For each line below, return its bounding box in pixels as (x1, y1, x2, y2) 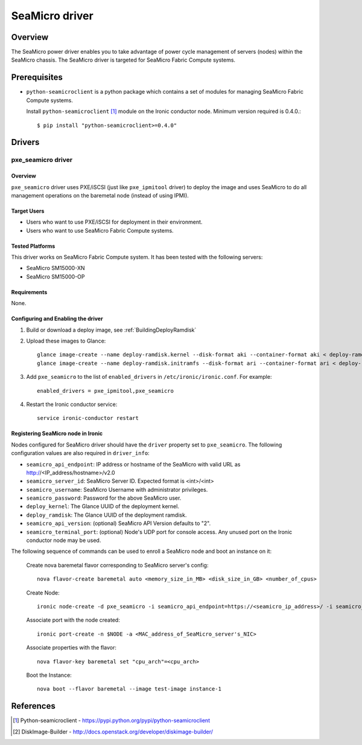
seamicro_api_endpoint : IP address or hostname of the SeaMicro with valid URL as (26, 460, 241, 468)
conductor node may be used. (26, 537, 101, 544)
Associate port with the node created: (26, 616, 120, 624)
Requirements (11, 288, 48, 295)
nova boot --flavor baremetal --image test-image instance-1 (37, 686, 221, 692)
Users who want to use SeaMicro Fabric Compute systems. (26, 227, 174, 234)
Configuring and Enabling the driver (11, 315, 103, 323)
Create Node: (26, 589, 60, 596)
